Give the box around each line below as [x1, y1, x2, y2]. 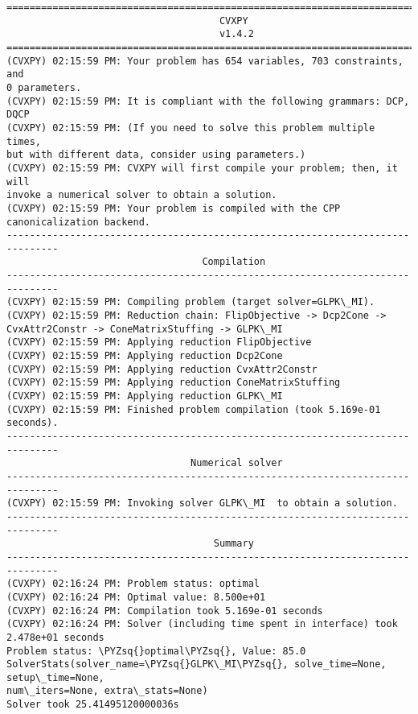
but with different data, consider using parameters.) [6, 149, 306, 161]
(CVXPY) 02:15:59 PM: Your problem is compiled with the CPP [6, 202, 341, 214]
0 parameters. [6, 81, 82, 93]
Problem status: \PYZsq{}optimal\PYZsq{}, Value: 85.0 [6, 645, 306, 657]
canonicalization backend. [6, 216, 150, 228]
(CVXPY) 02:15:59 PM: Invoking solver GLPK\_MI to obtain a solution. [6, 497, 398, 510]
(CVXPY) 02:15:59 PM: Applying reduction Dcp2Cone [6, 350, 283, 362]
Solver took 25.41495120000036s [6, 699, 179, 711]
